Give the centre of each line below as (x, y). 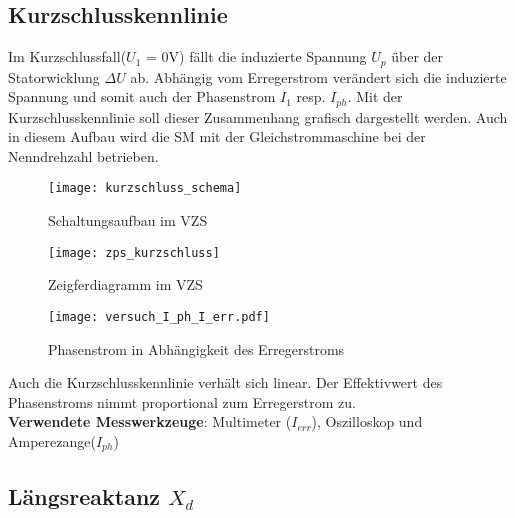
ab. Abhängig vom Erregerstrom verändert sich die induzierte (318, 76)
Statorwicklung (54, 76)
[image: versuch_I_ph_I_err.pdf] (159, 316)
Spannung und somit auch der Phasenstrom (142, 96)
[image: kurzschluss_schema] (145, 188)
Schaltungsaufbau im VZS (128, 220)
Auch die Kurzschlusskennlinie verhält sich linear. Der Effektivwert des (225, 382)
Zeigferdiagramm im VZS (125, 284)
